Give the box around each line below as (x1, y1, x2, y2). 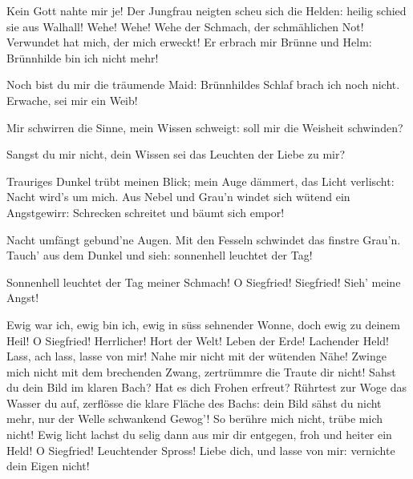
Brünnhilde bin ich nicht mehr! (6, 49, 159, 66)
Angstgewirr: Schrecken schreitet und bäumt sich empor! (6, 203, 285, 220)
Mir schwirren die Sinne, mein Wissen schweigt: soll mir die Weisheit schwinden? (6, 119, 403, 135)
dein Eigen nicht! (6, 457, 90, 474)
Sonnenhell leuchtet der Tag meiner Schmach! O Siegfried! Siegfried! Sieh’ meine (6, 273, 401, 290)
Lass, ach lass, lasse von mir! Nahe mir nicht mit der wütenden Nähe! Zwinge (6, 348, 387, 364)
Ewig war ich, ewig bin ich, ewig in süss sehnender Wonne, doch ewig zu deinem (6, 316, 400, 332)
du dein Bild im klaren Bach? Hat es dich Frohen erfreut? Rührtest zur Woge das (6, 379, 407, 396)
